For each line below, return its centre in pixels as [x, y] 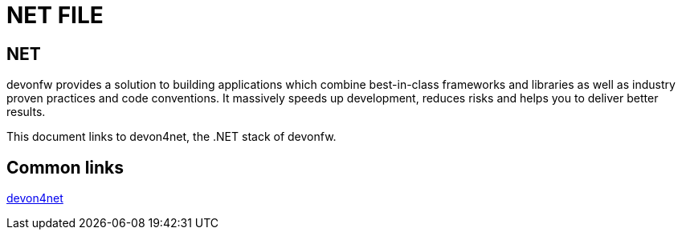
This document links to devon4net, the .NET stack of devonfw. [172, 137]
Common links [65, 167]
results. [26, 112]
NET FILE [55, 15]
